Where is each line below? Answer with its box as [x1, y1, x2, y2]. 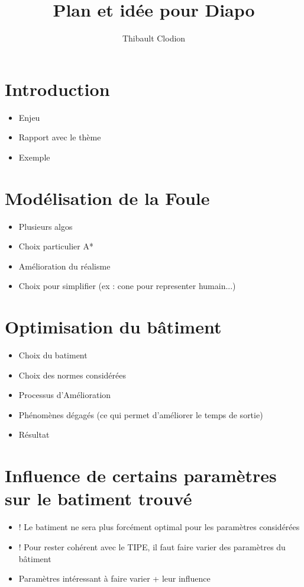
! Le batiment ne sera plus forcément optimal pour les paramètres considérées [18, 521, 300, 533]
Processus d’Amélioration [18, 389, 111, 401]
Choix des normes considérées [18, 368, 126, 381]
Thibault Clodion [122, 32, 186, 44]
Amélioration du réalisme [18, 259, 111, 272]
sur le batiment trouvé [5, 486, 192, 511]
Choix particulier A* [18, 240, 93, 252]
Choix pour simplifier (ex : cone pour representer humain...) [18, 280, 236, 292]
